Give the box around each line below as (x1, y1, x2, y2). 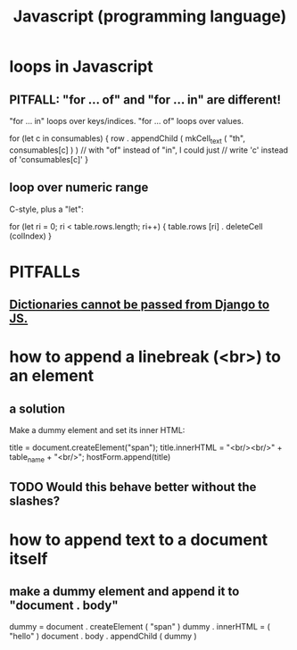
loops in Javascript (9, 56, 153, 77)
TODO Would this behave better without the (9, 479, 257, 495)
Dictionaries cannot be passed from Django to (9, 297, 270, 312)
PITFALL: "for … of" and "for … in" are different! (9, 92, 281, 107)
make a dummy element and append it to (9, 583, 240, 599)
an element (9, 366, 95, 386)
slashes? (9, 494, 61, 509)
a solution (9, 401, 65, 416)
